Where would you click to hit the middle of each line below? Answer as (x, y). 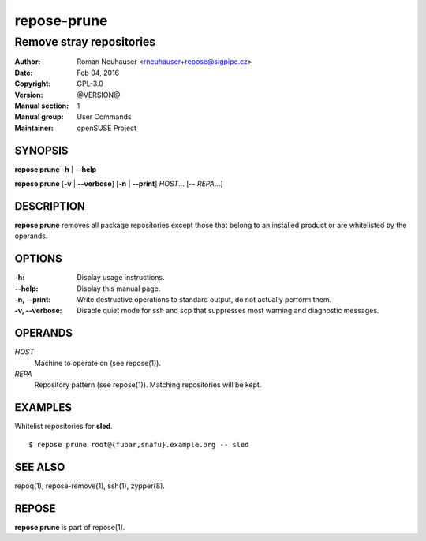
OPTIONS (38, 259)
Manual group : (39, 117)
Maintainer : (34, 128)
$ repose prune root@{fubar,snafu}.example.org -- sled (139, 444)
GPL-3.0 (90, 84)
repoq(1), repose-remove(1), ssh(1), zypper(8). (90, 486)
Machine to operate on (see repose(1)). (98, 363)
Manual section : (42, 106)
